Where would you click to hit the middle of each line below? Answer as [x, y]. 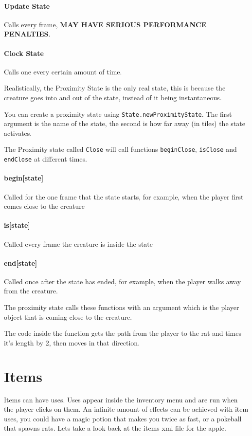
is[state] [17, 225]
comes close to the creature [44, 206]
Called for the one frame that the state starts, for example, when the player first [124, 196]
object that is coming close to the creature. [68, 317]
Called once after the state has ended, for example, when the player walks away [123, 281]
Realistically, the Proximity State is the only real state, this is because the [115, 88]
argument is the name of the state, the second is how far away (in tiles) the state [125, 123]
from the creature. [31, 291]
